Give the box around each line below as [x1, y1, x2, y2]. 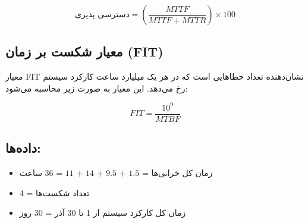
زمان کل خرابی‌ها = [142, 167, 213, 179]
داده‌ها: [5, 139, 41, 157]
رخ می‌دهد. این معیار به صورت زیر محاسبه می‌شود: [5, 81, 188, 94]
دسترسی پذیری [74, 11, 130, 19]
